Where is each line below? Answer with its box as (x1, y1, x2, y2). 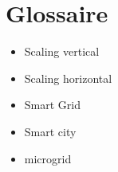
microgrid (24, 150, 72, 166)
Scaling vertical (24, 43, 100, 60)
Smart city (24, 123, 77, 139)
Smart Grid (24, 96, 81, 113)
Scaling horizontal (24, 69, 112, 86)
